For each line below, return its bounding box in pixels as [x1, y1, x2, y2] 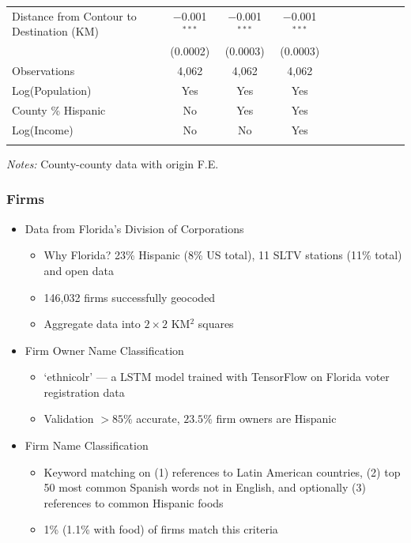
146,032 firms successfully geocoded [43, 288, 216, 305]
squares [198, 315, 234, 332]
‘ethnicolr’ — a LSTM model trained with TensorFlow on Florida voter [43, 368, 390, 385]
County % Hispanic [12, 101, 106, 118]
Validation [43, 410, 94, 427]
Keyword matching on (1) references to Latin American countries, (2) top [43, 463, 401, 480]
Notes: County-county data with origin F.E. [6, 155, 219, 172]
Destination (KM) [12, 23, 99, 40]
